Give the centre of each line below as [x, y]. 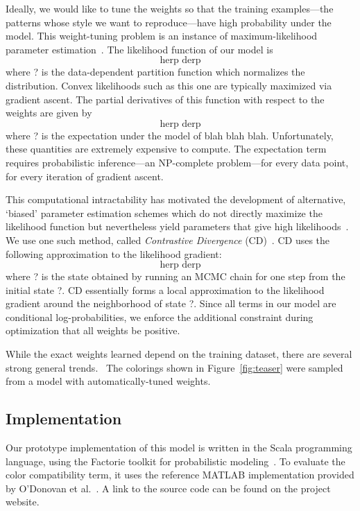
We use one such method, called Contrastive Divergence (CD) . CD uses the [168, 240]
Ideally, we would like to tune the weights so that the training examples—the [170, 8]
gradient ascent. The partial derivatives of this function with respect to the [165, 99]
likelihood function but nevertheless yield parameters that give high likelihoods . [177, 226]
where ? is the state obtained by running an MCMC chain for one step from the [175, 276]
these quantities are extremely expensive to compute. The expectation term [166, 149]
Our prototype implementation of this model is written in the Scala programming [179, 448]
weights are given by [49, 113]
